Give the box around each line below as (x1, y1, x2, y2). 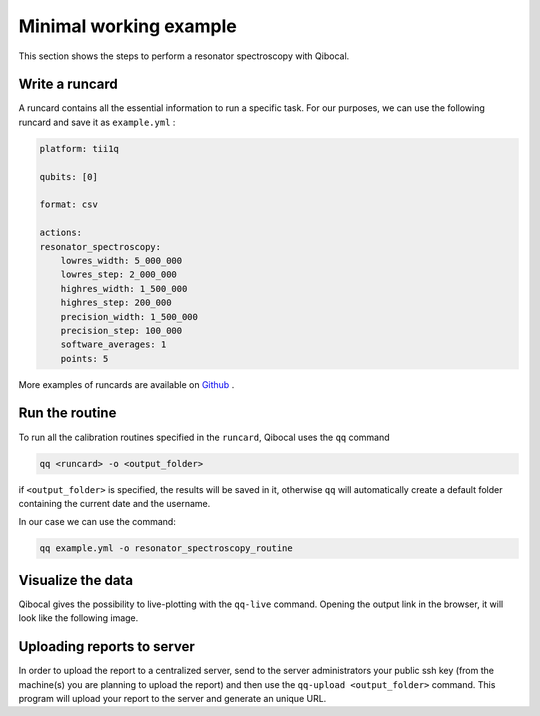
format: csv (39, 199, 99, 210)
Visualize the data (18, 571, 134, 589)
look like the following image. (18, 612, 139, 624)
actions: (39, 227, 83, 239)
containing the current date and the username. (18, 497, 211, 509)
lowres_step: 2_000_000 (60, 269, 177, 280)
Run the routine (18, 405, 117, 422)
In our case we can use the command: (18, 516, 177, 528)
